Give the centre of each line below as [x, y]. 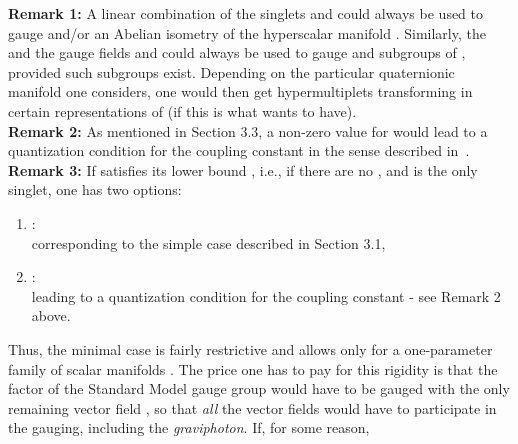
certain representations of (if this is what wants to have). [182, 110]
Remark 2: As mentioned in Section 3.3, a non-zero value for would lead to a [248, 130]
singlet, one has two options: [95, 189]
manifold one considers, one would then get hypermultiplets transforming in [240, 91]
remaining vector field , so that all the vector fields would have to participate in [252, 407]
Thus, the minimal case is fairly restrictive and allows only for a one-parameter [250, 348]
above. [51, 315]
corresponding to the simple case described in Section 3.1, [208, 242]
